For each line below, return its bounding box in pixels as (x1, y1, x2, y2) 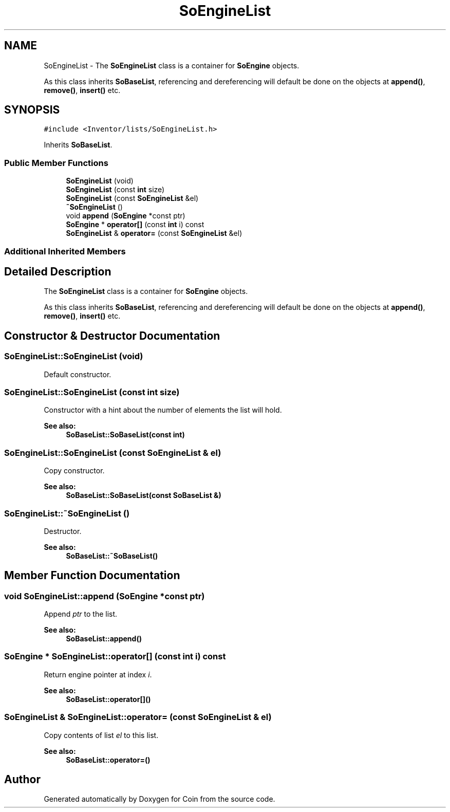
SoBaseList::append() (66, 634, 142, 643)
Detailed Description (4, 265, 111, 278)
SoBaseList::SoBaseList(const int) (66, 430, 185, 439)
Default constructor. (44, 370, 111, 379)
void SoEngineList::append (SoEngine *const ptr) (4, 590, 205, 601)
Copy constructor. (44, 466, 105, 475)
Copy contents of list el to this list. (44, 730, 159, 740)
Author (4, 773, 41, 786)
